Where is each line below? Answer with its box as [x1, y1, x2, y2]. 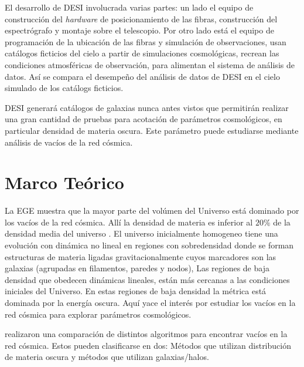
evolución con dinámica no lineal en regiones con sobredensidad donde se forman [5, 239, 294, 251]
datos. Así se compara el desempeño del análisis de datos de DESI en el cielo [5, 70, 280, 82]
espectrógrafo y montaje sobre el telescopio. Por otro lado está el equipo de [5, 24, 274, 36]
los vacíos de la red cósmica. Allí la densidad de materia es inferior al [5, 216, 253, 228]
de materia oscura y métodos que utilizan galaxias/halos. [5, 351, 209, 363]
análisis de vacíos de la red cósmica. [5, 136, 133, 148]
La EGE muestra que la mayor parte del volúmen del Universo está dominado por [5, 204, 299, 217]
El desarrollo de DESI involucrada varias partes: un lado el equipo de [5, 1, 254, 13]
